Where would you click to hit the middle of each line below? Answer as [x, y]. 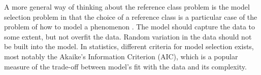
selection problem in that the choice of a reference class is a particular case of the [131, 16]
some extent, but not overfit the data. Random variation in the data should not [128, 36]
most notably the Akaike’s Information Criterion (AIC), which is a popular [121, 56]
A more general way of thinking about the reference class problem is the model [127, 7]
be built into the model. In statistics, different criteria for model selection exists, [129, 46]
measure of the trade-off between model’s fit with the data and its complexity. [125, 66]
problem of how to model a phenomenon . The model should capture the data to [130, 27]
